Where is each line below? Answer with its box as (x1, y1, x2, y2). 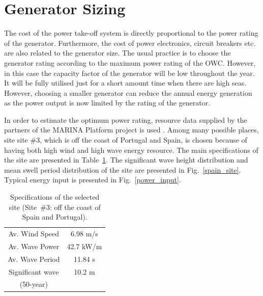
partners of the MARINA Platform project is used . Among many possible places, (4, 124, 259, 135)
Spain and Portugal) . (22, 211, 87, 222)
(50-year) (19, 279, 48, 289)
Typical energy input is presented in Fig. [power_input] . (4, 174, 181, 185)
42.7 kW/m (67, 240, 102, 251)
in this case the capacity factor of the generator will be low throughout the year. (4, 67, 255, 78)
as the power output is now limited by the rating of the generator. (4, 97, 211, 108)
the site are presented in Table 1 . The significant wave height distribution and (4, 154, 248, 165)
